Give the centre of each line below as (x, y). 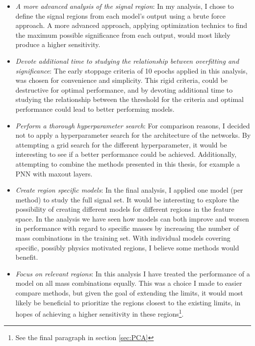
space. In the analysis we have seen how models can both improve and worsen (132, 218)
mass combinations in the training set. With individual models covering (123, 238)
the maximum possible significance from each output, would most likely (123, 35)
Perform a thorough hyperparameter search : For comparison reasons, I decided (133, 125)
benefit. (27, 257)
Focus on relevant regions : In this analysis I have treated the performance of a (133, 273)
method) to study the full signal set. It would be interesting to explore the (127, 199)
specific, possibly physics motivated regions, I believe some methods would (127, 247)
